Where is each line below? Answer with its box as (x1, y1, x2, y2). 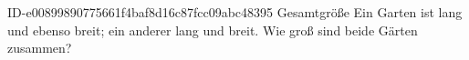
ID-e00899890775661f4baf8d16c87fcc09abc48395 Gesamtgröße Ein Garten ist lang (7, 3, 463, 21)
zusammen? (7, 38, 72, 57)
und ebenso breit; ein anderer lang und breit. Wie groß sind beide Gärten (7, 20, 418, 39)
